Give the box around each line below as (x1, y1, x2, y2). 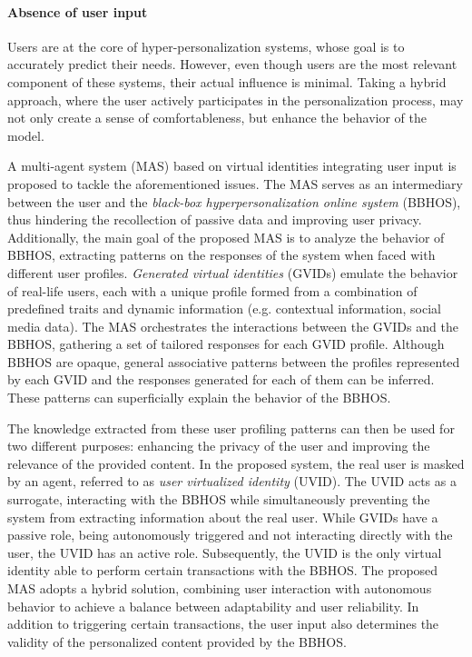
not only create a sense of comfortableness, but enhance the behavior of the (7, 108, 428, 127)
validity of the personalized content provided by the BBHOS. (7, 632, 347, 651)
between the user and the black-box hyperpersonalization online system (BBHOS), (7, 192, 461, 211)
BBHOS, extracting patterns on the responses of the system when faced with (7, 245, 436, 264)
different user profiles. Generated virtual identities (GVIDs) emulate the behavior (7, 263, 458, 282)
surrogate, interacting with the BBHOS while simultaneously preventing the (7, 490, 430, 509)
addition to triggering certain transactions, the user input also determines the (7, 614, 439, 633)
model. (7, 125, 44, 144)
